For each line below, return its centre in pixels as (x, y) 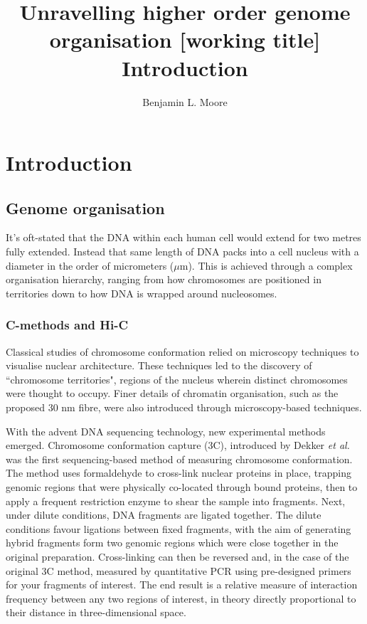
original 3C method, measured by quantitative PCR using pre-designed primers (179, 570)
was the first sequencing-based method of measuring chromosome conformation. (179, 459)
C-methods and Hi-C (67, 325)
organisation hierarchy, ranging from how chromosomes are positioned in (164, 279)
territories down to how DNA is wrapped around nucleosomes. (142, 293)
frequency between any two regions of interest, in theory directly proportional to (181, 598)
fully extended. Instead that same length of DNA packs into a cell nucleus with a (182, 252)
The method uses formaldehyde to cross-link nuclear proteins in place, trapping (179, 473)
